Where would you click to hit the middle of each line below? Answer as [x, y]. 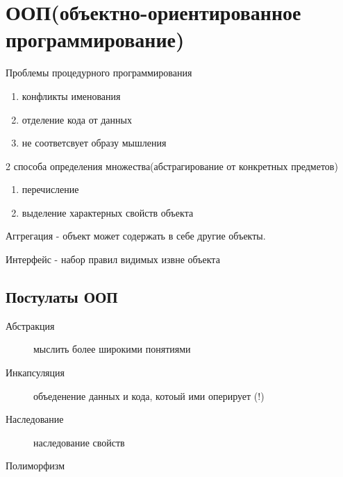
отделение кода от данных [77, 119]
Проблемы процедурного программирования [99, 73]
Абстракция [30, 325]
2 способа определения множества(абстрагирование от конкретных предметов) [172, 166]
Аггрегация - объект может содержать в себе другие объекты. [136, 236]
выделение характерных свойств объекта [108, 212]
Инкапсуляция [35, 373]
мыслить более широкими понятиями [112, 349]
